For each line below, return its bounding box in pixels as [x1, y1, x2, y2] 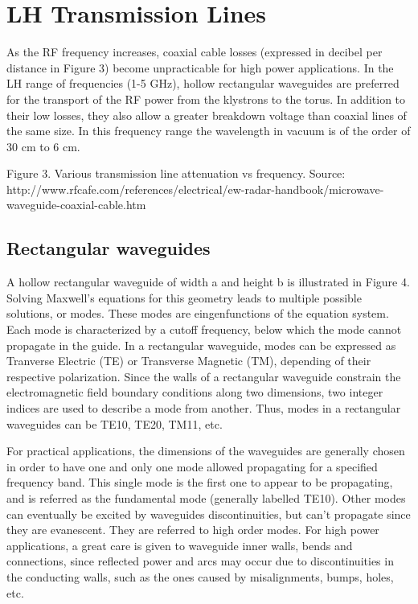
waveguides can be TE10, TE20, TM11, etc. [6, 415, 223, 432]
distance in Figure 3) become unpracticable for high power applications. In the [6, 59, 394, 76]
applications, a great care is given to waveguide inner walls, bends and [6, 536, 353, 553]
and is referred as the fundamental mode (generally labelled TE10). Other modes [6, 489, 406, 506]
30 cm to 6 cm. [6, 138, 80, 154]
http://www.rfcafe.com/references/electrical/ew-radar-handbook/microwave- [6, 180, 384, 197]
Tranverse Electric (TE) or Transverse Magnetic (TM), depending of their [6, 352, 371, 369]
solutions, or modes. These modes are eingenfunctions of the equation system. [6, 305, 389, 322]
